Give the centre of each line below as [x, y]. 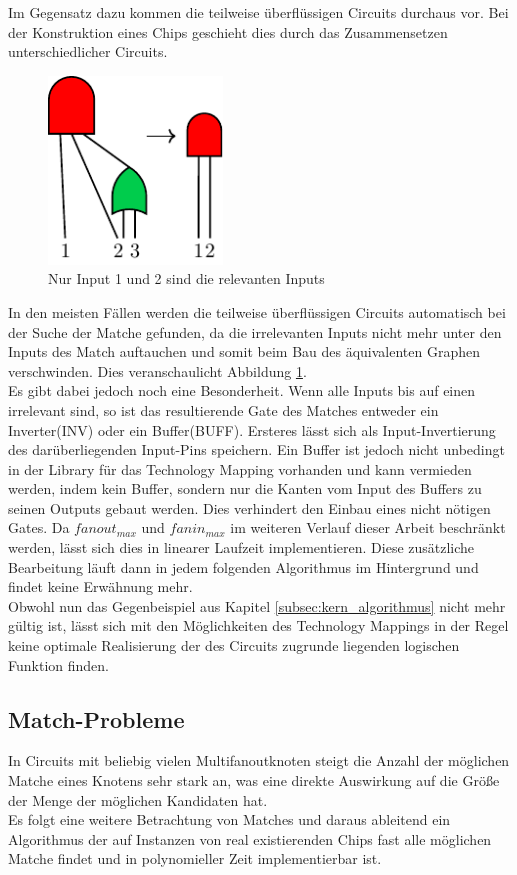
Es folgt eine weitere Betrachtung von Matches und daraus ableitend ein [229, 819]
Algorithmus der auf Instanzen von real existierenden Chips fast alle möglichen [250, 838]
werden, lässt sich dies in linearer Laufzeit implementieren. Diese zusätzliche [241, 547]
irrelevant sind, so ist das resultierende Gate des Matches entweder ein [223, 409]
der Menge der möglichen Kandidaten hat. [138, 799]
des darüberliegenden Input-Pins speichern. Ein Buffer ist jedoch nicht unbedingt [256, 449]
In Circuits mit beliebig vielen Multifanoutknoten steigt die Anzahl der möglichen [259, 760]
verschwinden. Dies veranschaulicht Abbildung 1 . [157, 370]
